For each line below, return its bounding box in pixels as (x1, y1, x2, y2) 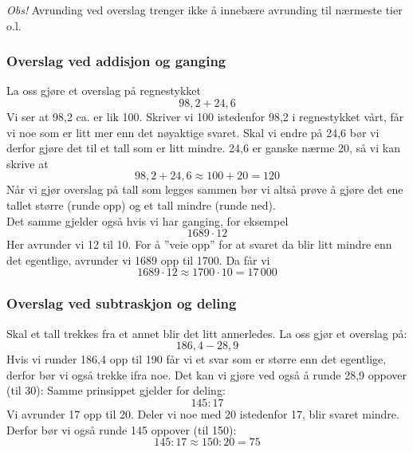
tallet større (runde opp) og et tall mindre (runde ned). (6, 196, 276, 213)
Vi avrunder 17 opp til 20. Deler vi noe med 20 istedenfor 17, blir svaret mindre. (6, 405, 399, 422)
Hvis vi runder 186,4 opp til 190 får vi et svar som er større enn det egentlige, (6, 351, 387, 367)
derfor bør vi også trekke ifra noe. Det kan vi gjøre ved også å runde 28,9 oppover (6, 366, 407, 383)
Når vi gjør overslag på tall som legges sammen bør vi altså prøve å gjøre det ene (6, 181, 403, 198)
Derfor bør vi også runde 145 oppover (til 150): (6, 421, 237, 438)
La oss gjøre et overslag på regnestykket (6, 82, 202, 99)
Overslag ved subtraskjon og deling (6, 293, 237, 313)
